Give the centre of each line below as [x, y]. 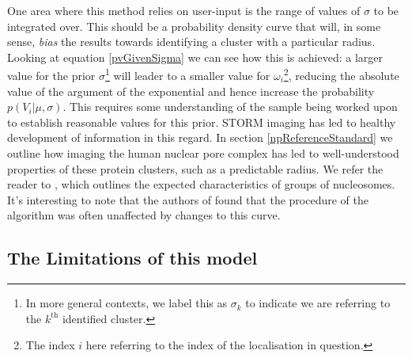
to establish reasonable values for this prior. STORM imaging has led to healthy [202, 122]
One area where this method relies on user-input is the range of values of [184, 10]
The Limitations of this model [132, 258]
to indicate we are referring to [318, 303]
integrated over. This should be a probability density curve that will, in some [194, 26]
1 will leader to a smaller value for [188, 74]
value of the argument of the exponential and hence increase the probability [191, 91]
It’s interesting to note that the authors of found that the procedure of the [188, 199]
